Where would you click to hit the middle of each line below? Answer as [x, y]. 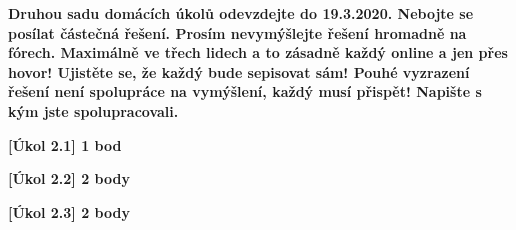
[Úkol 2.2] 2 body [69, 178]
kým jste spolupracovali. [93, 110]
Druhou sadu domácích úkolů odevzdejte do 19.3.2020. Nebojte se [241, 13]
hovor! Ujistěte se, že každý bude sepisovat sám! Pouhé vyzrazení [239, 71]
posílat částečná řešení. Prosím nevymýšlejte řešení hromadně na [237, 32]
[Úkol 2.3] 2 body [69, 211]
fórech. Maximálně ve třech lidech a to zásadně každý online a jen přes [258, 52]
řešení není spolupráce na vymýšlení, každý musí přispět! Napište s [245, 91]
